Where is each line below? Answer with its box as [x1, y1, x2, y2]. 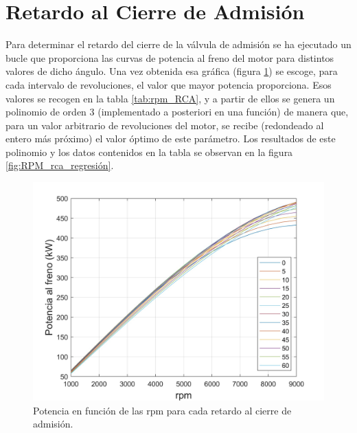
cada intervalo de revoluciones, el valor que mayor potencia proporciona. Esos [5, 77, 332, 91]
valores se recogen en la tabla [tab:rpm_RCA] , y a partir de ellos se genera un [5, 91, 335, 105]
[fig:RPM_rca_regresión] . [5, 158, 114, 173]
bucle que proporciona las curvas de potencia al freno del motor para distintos [5, 50, 334, 65]
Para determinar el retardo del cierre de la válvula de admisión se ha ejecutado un [5, 37, 352, 52]
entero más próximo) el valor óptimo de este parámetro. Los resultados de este [5, 131, 336, 146]
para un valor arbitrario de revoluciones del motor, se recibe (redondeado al [5, 118, 324, 132]
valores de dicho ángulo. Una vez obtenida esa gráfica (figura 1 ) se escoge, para [5, 64, 338, 78]
